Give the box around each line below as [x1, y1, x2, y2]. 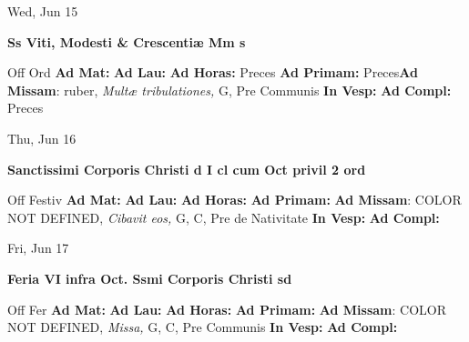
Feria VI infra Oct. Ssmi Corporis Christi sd [7, 268, 292, 287]
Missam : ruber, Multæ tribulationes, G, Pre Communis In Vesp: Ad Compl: [7, 80, 452, 99]
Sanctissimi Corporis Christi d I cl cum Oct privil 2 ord [7, 159, 366, 178]
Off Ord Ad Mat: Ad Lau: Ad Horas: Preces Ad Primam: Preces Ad [7, 63, 418, 82]
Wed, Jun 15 [7, 2, 78, 20]
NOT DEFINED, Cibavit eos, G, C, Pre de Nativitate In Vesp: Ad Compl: [7, 207, 440, 226]
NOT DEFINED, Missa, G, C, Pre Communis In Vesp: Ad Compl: [7, 317, 398, 337]
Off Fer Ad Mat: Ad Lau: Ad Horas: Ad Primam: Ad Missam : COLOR [7, 299, 447, 318]
